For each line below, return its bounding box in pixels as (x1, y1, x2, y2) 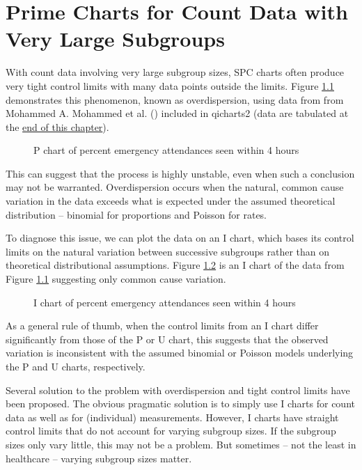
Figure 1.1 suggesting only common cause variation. (6, 272, 226, 286)
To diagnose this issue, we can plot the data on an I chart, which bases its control (6, 230, 354, 245)
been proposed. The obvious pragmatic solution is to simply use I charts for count (6, 396, 355, 411)
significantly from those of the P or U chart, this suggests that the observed (6, 331, 329, 346)
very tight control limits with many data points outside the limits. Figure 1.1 (6, 78, 334, 93)
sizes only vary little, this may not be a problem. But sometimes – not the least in (6, 437, 356, 451)
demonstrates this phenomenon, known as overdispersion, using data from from (6, 92, 344, 107)
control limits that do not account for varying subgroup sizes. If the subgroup (6, 423, 336, 438)
